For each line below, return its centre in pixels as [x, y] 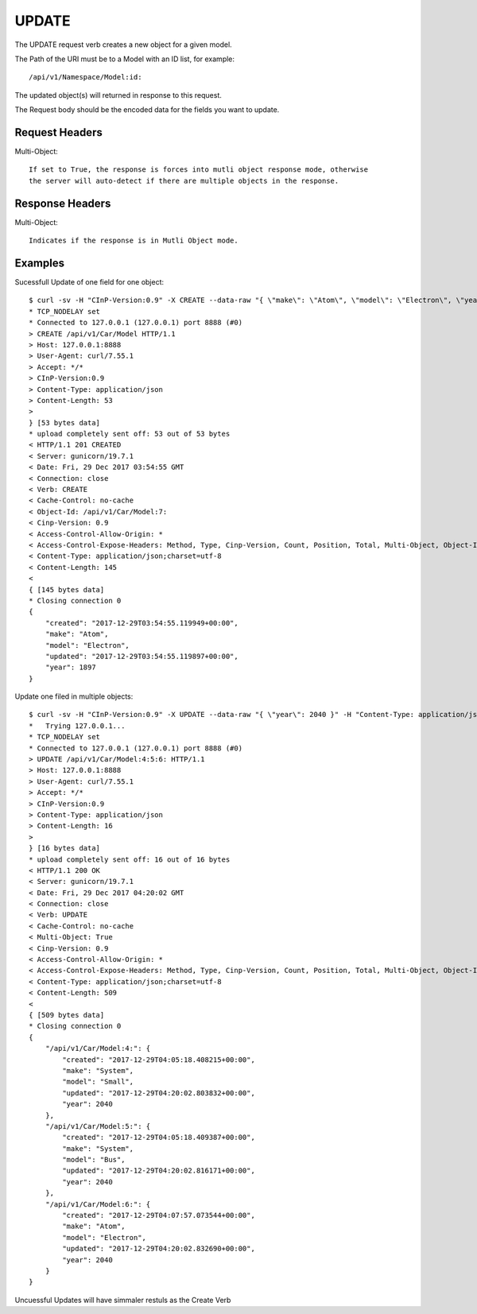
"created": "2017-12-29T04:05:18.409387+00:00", [159, 1138]
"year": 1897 [70, 667]
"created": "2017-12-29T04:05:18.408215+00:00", [159, 1060]
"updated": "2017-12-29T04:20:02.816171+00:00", [159, 1171]
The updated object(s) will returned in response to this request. [118, 95]
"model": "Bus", [94, 1160]
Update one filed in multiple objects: [74, 696]
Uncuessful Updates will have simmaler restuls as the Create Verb [123, 1300]
